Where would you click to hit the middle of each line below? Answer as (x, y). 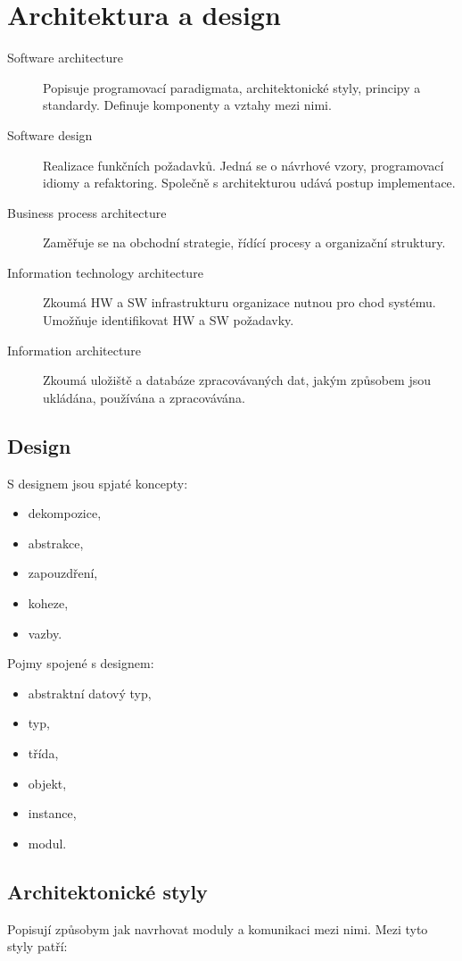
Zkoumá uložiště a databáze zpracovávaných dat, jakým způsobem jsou (237, 380)
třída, (43, 752)
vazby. (45, 633)
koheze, (48, 603)
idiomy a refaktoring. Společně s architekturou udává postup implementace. (249, 183)
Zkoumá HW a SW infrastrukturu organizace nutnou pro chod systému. (239, 302)
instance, (52, 813)
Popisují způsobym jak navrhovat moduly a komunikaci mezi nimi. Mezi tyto (218, 928)
